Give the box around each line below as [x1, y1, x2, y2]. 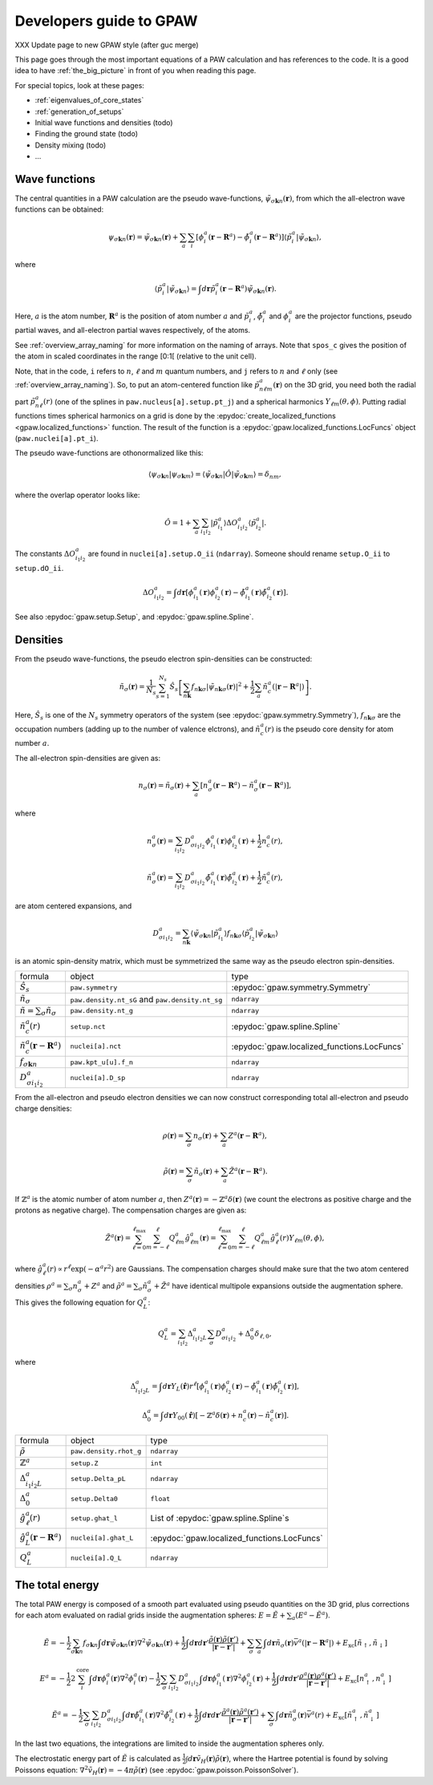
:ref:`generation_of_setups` [34, 107, 124, 116]
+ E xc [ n [337, 1674, 365, 1686]
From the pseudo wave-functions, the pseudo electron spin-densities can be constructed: [14, 654, 313, 664]
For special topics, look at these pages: [14, 80, 144, 90]
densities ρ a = [14, 1280, 63, 1290]
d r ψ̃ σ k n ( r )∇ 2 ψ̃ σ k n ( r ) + [101, 1637, 180, 1649]
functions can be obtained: [14, 204, 104, 214]
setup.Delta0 [70, 1494, 118, 1503]
